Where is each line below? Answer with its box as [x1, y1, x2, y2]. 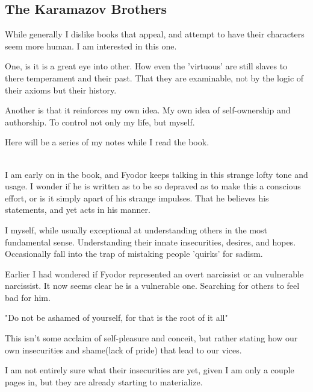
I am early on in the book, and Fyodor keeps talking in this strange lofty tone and [5, 168, 308, 180]
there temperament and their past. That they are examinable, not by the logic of [5, 71, 304, 84]
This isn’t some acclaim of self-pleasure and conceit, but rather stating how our [5, 332, 298, 344]
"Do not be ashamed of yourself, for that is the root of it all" [5, 311, 228, 324]
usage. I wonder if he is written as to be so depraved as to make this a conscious [5, 180, 301, 192]
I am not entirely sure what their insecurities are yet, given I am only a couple [5, 364, 294, 376]
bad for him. [5, 291, 51, 303]
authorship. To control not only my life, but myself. [5, 115, 195, 128]
